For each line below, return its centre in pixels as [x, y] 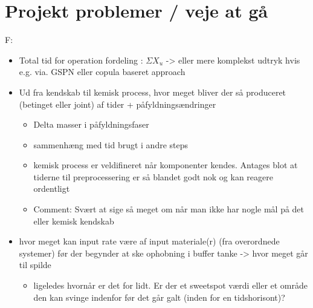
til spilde [35, 265]
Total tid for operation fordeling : [81, 60]
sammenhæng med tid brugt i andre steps [111, 144]
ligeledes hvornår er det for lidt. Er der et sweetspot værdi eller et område [171, 285]
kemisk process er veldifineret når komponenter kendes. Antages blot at [166, 165]
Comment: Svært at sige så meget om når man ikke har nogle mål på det [169, 209]
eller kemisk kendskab [74, 221]
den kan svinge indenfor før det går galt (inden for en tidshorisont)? [159, 297]
